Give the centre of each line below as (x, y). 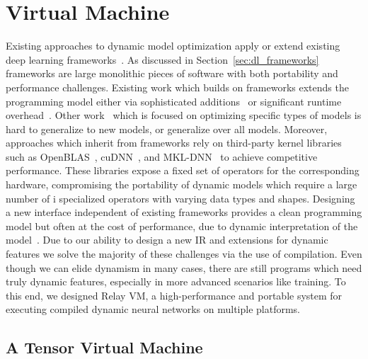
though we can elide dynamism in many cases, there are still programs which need (184, 267)
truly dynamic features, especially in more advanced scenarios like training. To (176, 281)
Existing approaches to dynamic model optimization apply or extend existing (173, 46)
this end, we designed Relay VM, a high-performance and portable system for (174, 295)
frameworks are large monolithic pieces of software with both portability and (172, 73)
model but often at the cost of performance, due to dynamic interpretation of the (182, 226)
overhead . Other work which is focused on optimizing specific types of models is (184, 115)
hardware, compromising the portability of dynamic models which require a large (182, 184)
